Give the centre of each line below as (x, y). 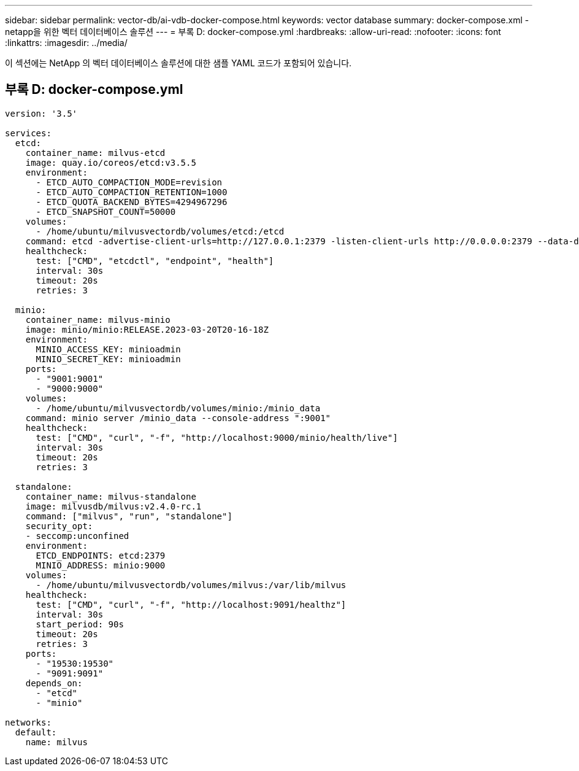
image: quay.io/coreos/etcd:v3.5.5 (111, 162)
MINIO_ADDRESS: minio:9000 (101, 565)
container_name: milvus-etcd (95, 153)
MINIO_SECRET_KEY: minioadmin (108, 359)
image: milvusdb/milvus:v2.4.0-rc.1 (113, 506)
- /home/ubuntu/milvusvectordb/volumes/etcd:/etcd (160, 231)
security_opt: (59, 526)
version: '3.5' (41, 113)
